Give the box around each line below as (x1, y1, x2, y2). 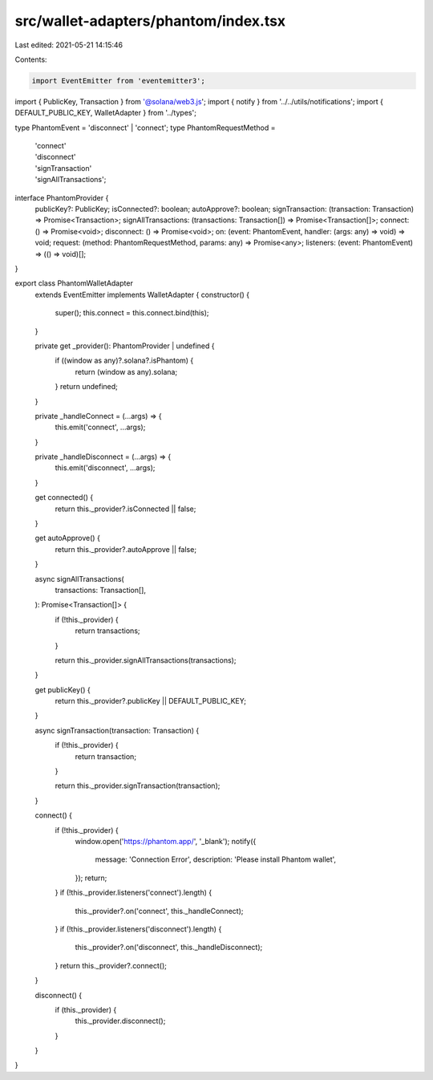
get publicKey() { (34, 684, 91, 694)
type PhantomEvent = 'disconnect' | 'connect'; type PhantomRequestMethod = (14, 123, 276, 132)
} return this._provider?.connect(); (55, 960, 168, 970)
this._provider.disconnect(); (75, 1016, 166, 1026)
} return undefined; (55, 382, 118, 392)
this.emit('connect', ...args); (55, 422, 146, 432)
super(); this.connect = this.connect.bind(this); (55, 308, 209, 318)
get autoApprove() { (34, 534, 100, 543)
